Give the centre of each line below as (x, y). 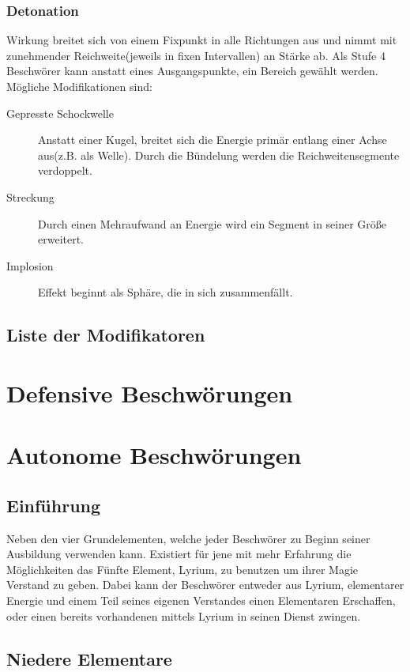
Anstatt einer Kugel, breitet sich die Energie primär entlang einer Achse (213, 140)
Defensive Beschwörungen (150, 393)
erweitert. (61, 239)
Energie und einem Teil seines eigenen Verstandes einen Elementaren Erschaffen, (201, 600)
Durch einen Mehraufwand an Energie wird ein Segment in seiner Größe (213, 223)
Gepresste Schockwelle (60, 113)
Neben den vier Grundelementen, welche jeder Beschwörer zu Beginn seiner (188, 538)
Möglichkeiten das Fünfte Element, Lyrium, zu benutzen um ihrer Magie (182, 569)
